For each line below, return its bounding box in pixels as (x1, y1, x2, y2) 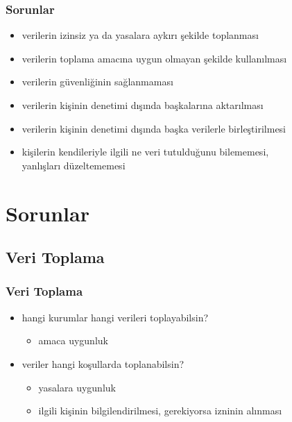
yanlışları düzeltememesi (22, 158, 126, 172)
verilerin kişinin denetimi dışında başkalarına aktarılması (22, 98, 264, 112)
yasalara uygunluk (38, 380, 116, 394)
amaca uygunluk (38, 333, 108, 348)
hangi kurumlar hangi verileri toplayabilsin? (22, 310, 209, 324)
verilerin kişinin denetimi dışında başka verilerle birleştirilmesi (22, 121, 286, 135)
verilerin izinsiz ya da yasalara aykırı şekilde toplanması (22, 28, 259, 42)
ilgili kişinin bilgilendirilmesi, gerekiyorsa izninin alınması (38, 403, 282, 418)
